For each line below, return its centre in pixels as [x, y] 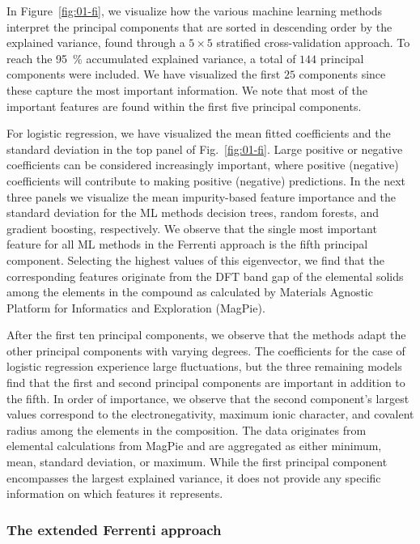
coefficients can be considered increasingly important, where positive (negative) [203, 165]
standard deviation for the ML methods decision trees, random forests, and [193, 212]
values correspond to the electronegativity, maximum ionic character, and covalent [210, 414]
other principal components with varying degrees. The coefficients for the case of [206, 350]
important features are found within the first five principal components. [184, 106]
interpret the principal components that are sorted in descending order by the [199, 26]
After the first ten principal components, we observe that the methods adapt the [206, 335]
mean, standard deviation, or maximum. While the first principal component [197, 462]
